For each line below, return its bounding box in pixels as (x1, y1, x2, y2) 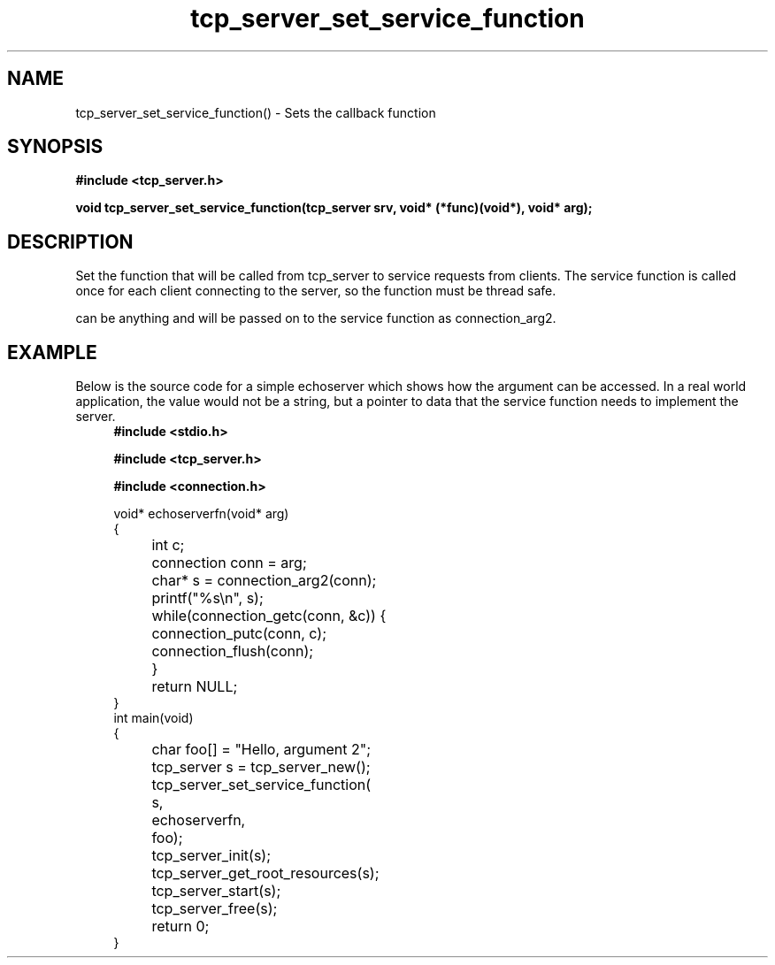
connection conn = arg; (151, 554, 307, 572)
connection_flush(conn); (151, 642, 314, 661)
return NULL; (151, 678, 238, 696)
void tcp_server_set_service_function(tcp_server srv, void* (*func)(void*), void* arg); (75, 200, 593, 216)
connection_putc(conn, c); (151, 624, 326, 643)
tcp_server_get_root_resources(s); (151, 864, 380, 883)
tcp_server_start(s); (151, 882, 281, 900)
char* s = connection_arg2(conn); (151, 571, 377, 590)
